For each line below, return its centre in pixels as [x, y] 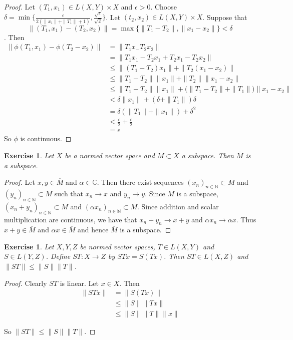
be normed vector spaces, [117, 246]
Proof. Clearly [26, 283]
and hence [93, 230]
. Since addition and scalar [178, 206]
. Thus [246, 219]
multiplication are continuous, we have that [71, 219]
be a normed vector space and [110, 155]
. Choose [164, 7]
